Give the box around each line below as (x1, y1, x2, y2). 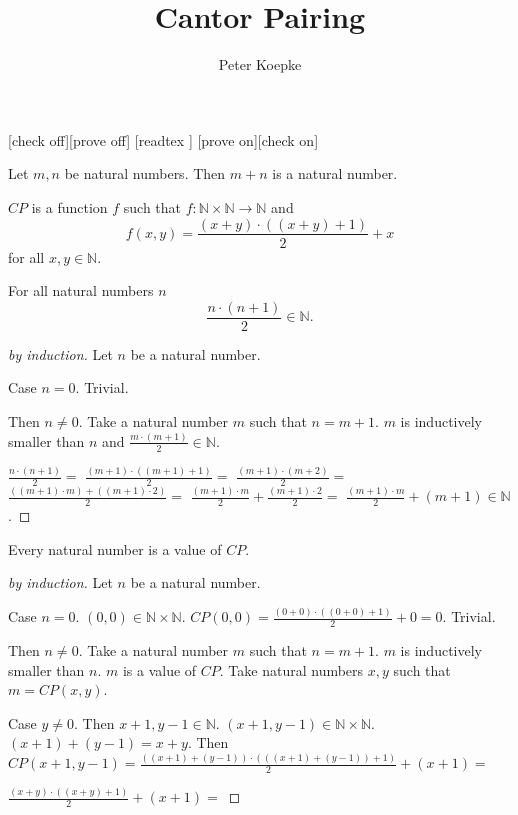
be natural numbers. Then (64, 163, 226, 184)
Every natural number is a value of (8, 538, 222, 559)
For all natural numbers (8, 280, 154, 301)
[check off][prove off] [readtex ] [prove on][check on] (8, 129, 319, 150)
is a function (31, 196, 108, 217)
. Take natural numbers (219, 659, 364, 680)
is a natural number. (272, 163, 398, 184)
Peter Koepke (218, 54, 302, 75)
